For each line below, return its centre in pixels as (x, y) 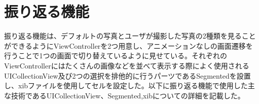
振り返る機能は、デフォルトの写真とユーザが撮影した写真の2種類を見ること (130, 36)
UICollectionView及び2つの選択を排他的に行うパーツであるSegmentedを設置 (127, 75)
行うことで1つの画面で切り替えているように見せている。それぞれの (116, 56)
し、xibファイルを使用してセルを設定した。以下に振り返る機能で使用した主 (129, 85)
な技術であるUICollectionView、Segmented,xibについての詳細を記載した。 (124, 95)
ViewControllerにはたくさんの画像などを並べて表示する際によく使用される (127, 65)
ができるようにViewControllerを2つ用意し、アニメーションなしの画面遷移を (128, 45)
